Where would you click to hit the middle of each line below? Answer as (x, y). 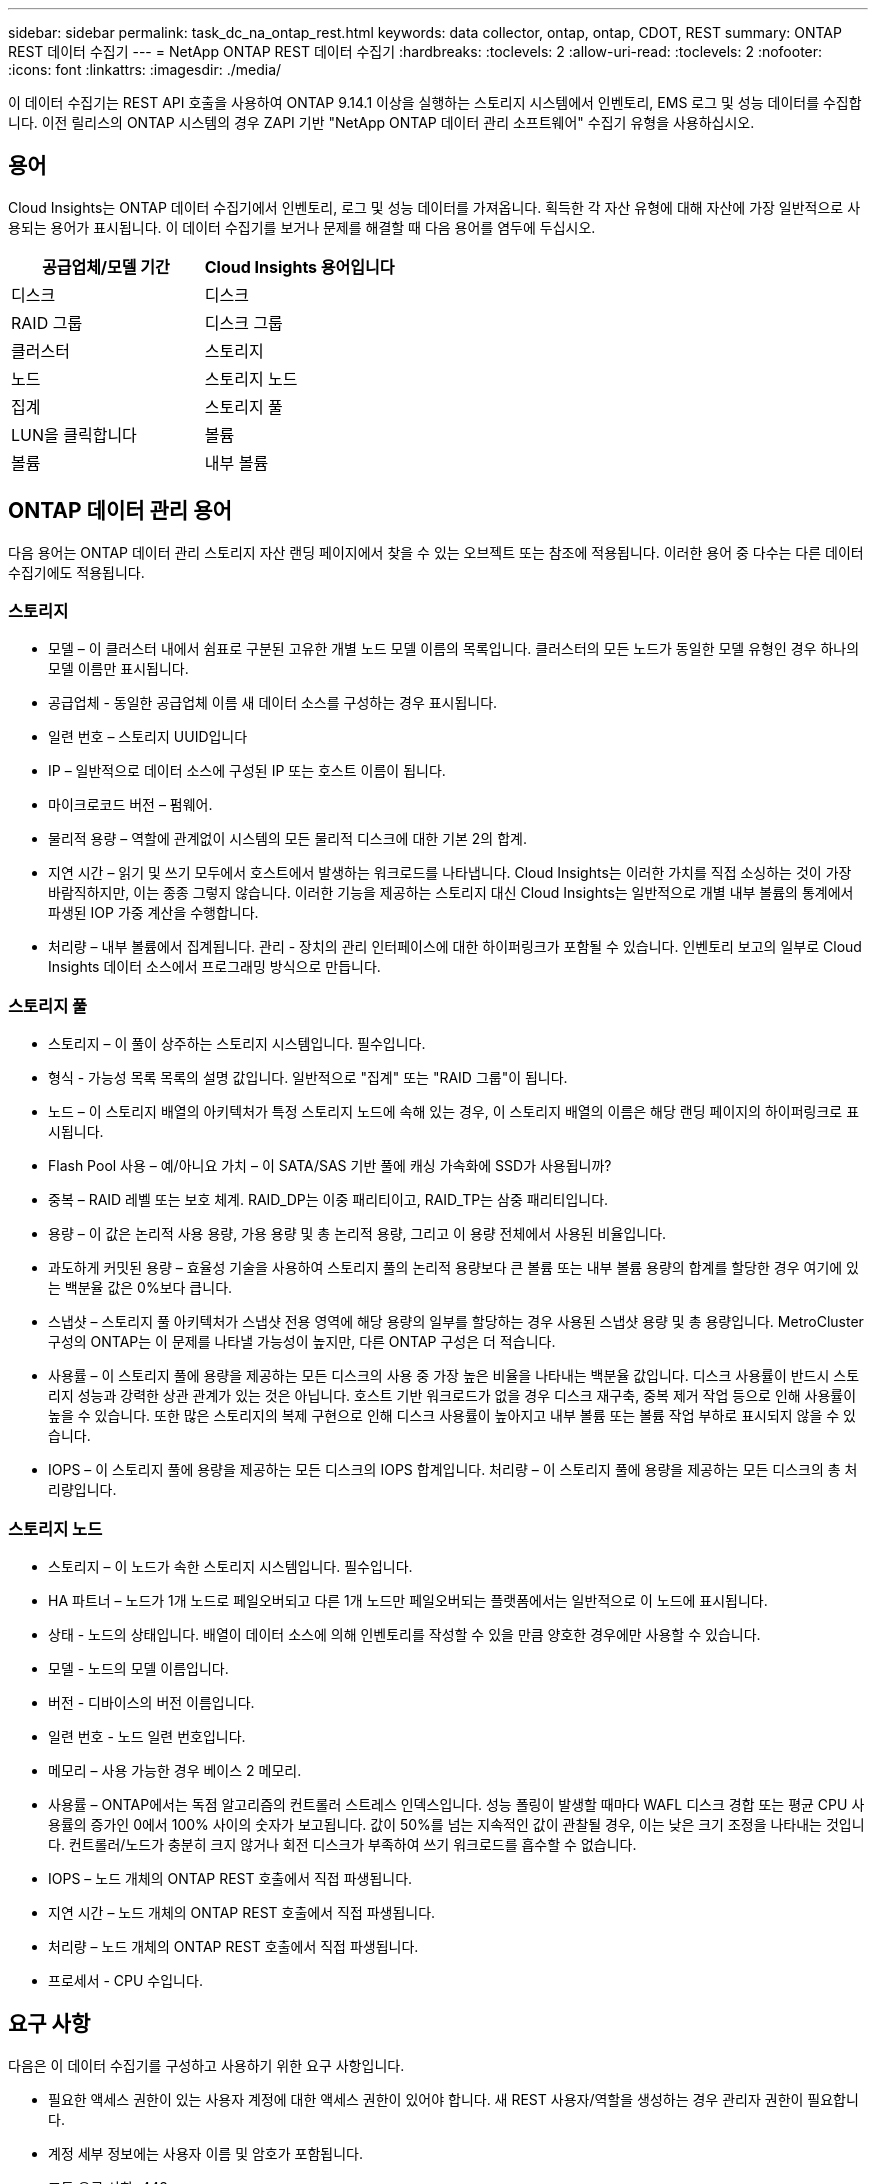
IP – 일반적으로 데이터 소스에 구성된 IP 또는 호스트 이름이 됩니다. (247, 771)
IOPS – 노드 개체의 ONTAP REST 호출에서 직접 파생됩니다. (230, 1878)
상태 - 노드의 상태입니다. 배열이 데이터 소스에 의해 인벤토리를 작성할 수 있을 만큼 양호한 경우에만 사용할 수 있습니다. (404, 1634)
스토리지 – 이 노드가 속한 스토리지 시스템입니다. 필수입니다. (230, 1566)
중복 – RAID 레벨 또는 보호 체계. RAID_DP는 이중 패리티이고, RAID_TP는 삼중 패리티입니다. (328, 1200)
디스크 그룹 (243, 322)
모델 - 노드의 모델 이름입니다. (138, 1668)
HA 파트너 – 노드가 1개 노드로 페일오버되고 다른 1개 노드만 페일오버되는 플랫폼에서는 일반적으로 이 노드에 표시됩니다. (408, 1600)
